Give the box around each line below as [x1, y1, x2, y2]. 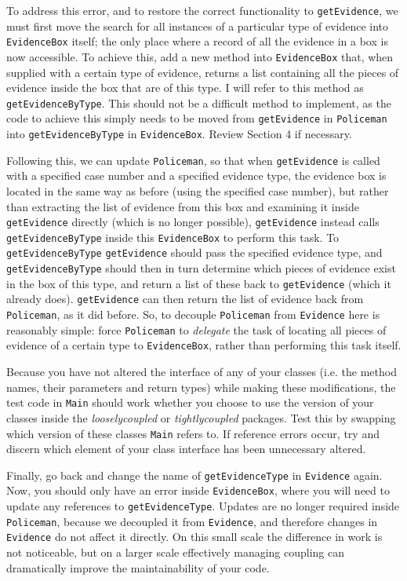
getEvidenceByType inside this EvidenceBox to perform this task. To [6, 228, 340, 245]
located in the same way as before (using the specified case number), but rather [6, 182, 389, 199]
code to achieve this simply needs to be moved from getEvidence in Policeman [6, 110, 387, 126]
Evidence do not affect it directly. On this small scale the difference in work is [6, 528, 383, 545]
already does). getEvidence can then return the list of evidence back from [6, 290, 364, 307]
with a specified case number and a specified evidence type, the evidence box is [6, 167, 387, 184]
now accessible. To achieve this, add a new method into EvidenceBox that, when [6, 48, 394, 64]
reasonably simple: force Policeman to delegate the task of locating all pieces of [6, 321, 387, 338]
